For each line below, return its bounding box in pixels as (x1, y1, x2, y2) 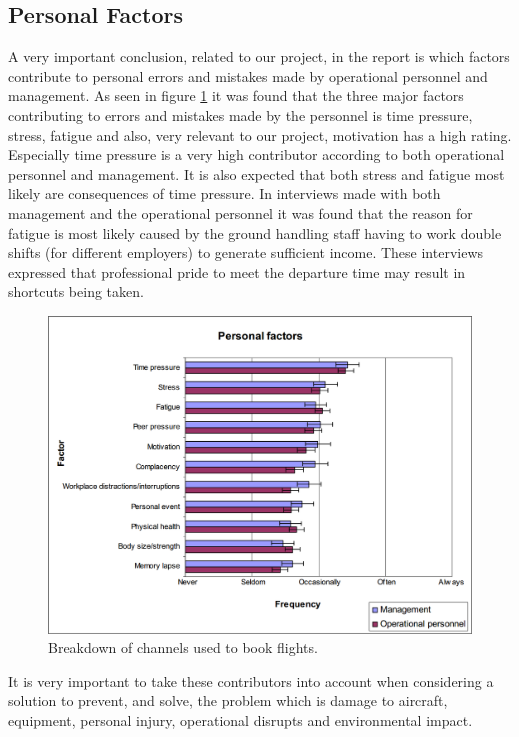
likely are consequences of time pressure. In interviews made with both (8, 183, 441, 204)
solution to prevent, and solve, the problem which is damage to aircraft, (8, 690, 448, 711)
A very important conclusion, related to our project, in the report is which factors (8, 46, 510, 67)
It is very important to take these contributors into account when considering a (8, 670, 494, 691)
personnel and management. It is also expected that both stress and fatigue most (8, 163, 505, 184)
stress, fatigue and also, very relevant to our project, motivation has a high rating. (8, 124, 512, 145)
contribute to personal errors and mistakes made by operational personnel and (8, 65, 488, 86)
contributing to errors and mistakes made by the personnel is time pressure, (8, 104, 473, 125)
